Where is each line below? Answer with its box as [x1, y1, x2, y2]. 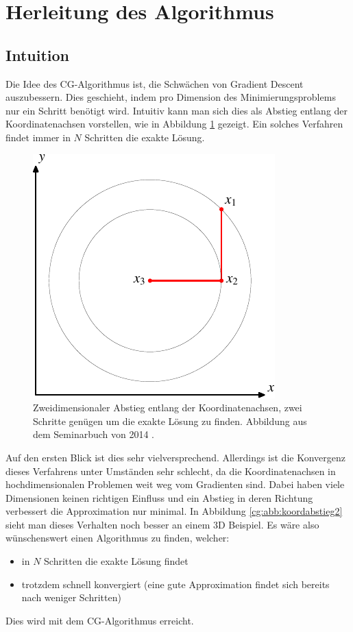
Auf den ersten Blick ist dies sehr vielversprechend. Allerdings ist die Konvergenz [5, 450, 345, 464]
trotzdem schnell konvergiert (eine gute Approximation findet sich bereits [21, 576, 330, 591]
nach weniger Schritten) [21, 590, 121, 605]
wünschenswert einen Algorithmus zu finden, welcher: [5, 531, 230, 545]
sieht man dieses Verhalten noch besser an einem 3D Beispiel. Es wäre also [5, 517, 319, 531]
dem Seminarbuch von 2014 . [33, 427, 155, 441]
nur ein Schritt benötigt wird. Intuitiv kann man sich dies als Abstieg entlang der [5, 103, 348, 117]
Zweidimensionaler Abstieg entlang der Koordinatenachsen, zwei [33, 400, 302, 415]
